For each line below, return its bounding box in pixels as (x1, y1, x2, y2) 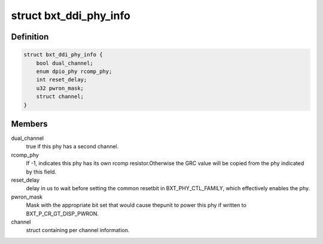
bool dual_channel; (36, 60, 94, 66)
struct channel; (36, 93, 84, 100)
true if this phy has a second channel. (26, 143, 119, 150)
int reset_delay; (36, 77, 87, 83)
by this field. (26, 168, 57, 175)
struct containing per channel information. (26, 227, 130, 234)
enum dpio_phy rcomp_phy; (36, 68, 112, 75)
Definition (11, 32, 49, 42)
